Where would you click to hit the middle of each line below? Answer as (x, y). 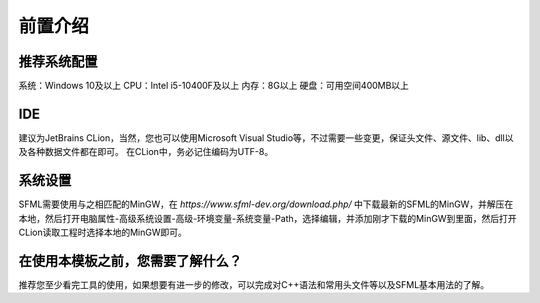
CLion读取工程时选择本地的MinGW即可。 (102, 232)
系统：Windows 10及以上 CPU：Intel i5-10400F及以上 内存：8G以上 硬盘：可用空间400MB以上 (214, 86)
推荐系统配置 (58, 61)
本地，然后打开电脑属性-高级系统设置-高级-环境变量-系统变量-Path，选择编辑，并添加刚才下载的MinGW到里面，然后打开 (267, 218)
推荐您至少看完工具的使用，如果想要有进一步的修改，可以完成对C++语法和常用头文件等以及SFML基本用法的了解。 (254, 284)
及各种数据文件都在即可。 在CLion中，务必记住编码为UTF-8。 (146, 152)
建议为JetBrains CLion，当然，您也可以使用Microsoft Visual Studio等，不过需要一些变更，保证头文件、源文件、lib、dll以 (266, 137)
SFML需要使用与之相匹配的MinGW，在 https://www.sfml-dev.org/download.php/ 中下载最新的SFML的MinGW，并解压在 (266, 204)
